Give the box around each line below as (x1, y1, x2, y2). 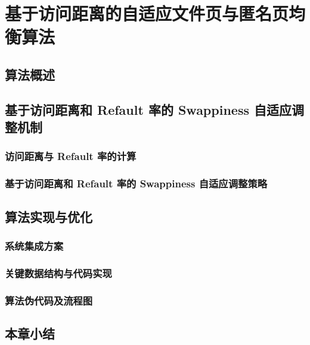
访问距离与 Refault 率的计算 (5, 149, 137, 164)
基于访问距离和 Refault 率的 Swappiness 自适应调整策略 (5, 176, 268, 191)
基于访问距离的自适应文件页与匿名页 (5, 1, 289, 26)
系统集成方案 (5, 238, 64, 253)
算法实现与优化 (5, 207, 92, 225)
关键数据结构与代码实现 (5, 265, 112, 280)
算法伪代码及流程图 (5, 293, 93, 308)
